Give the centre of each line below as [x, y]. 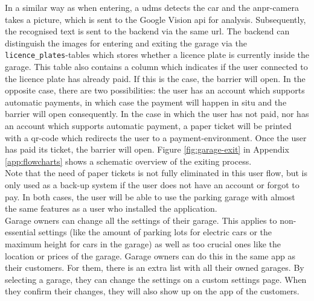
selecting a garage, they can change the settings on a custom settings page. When [156, 279]
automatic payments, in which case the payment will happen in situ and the [146, 102]
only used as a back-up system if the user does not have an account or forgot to [152, 184]
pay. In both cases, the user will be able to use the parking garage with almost [150, 196]
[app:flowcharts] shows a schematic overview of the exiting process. [128, 161]
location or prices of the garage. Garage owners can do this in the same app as [150, 255]
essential [21, 232]
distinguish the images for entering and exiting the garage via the [126, 43]
